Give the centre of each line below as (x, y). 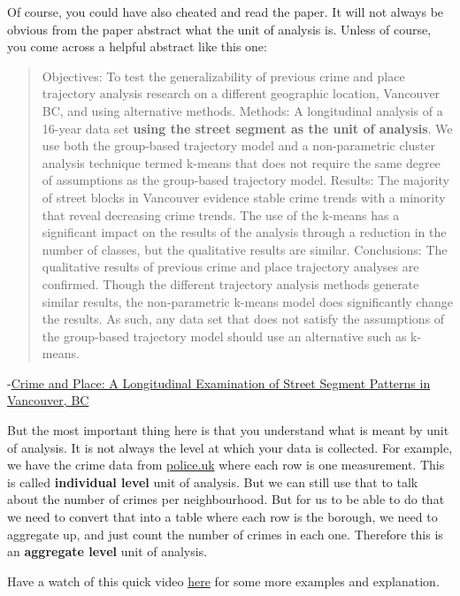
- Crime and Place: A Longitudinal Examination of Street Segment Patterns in (219, 382)
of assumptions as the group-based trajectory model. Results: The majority (245, 180)
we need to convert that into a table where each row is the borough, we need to (222, 517)
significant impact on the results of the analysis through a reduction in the (244, 232)
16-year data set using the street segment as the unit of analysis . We (247, 128)
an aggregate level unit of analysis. (107, 551)
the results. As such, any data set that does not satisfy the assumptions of (243, 319)
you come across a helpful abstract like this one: (137, 46)
